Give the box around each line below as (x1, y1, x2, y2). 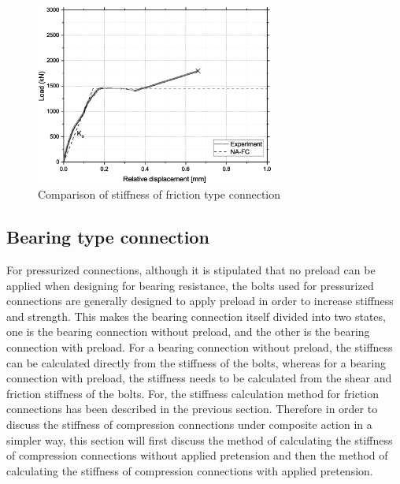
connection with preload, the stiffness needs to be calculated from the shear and (6, 370, 392, 386)
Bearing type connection (6, 225, 209, 249)
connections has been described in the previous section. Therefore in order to (6, 400, 378, 417)
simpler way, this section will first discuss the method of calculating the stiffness (6, 431, 393, 448)
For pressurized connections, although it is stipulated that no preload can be (6, 262, 376, 278)
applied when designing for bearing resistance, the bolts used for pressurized (6, 277, 374, 293)
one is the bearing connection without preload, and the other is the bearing (6, 323, 370, 340)
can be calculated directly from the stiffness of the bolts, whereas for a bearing (6, 354, 387, 370)
